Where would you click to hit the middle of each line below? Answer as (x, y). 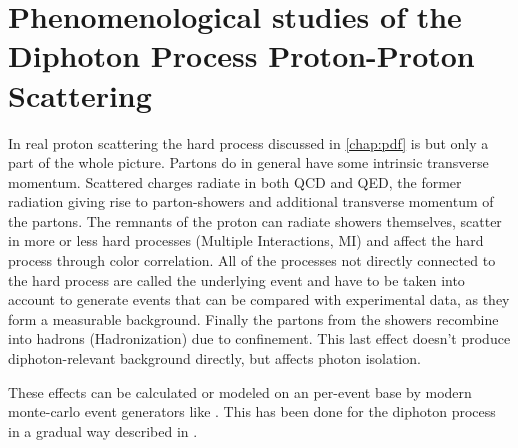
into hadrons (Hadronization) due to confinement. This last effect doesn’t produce (259, 338)
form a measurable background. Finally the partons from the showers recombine (253, 318)
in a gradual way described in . (103, 430)
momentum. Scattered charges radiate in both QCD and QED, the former (235, 181)
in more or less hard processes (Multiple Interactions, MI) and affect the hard (246, 240)
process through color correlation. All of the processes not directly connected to (252, 260)
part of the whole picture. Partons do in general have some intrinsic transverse (248, 162)
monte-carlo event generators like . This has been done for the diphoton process (252, 411)
